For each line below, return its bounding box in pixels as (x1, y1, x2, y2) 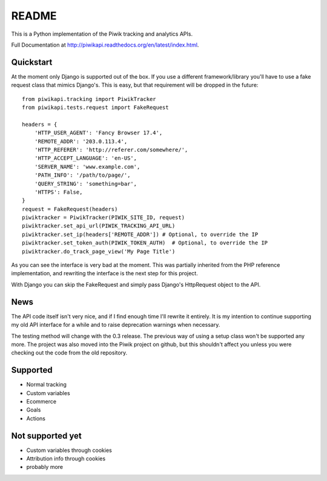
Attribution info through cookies (26, 455, 106, 462)
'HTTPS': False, (34, 188, 83, 195)
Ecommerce (26, 398, 57, 405)
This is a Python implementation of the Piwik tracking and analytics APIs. (11, 30, 193, 38)
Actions (26, 414, 45, 422)
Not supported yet (11, 430, 82, 441)
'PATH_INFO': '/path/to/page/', (34, 172, 131, 178)
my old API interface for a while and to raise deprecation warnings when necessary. (11, 321, 220, 329)
